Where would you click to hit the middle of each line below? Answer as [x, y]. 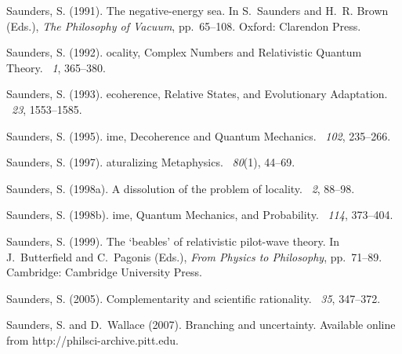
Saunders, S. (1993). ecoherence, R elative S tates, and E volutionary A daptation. [197, 94]
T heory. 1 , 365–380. [56, 67]
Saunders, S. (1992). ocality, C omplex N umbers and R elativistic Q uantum [184, 52]
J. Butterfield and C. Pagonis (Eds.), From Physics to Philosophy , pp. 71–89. [194, 256]
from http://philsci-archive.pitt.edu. [92, 339]
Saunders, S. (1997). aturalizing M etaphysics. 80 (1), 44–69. [151, 162]
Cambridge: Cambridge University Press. [104, 272]
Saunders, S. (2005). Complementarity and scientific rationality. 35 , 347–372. [194, 298]
